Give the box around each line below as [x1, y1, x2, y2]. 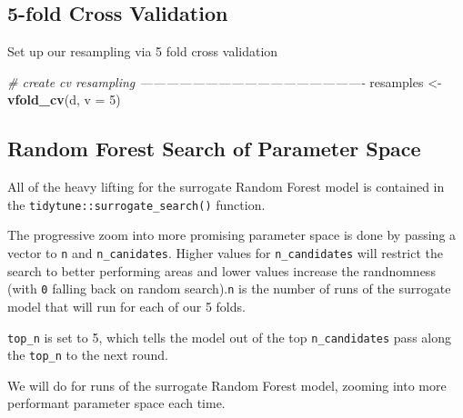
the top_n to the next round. [7, 345, 169, 364]
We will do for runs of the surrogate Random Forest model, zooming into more [7, 375, 447, 394]
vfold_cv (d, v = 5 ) [7, 90, 121, 109]
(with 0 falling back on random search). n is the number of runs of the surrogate [7, 279, 451, 298]
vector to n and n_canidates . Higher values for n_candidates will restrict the [7, 244, 444, 263]
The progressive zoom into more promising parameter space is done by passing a [7, 225, 457, 244]
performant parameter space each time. [7, 393, 226, 413]
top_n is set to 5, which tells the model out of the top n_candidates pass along [7, 327, 451, 346]
